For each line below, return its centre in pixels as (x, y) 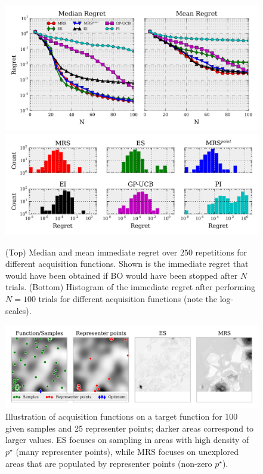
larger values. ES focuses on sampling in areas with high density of (127, 440)
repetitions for (221, 252)
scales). (18, 310)
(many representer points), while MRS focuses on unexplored (127, 451)
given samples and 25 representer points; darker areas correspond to (130, 428)
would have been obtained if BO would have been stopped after (122, 275)
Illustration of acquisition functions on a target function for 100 (122, 416)
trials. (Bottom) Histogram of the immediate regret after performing (131, 287)
